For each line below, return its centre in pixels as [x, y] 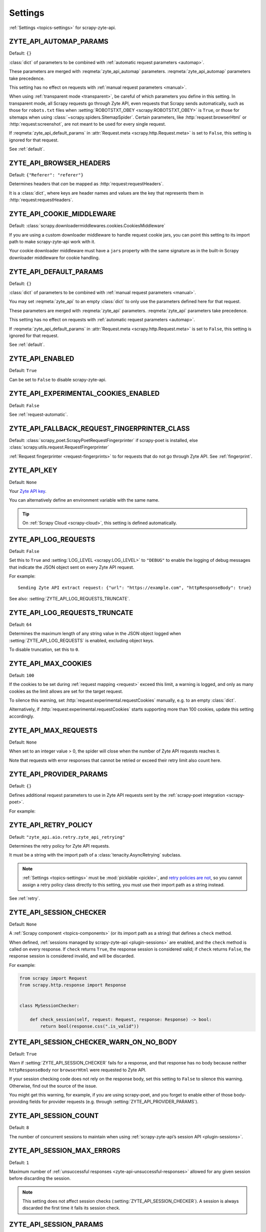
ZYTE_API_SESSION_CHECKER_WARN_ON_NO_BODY [93, 1042]
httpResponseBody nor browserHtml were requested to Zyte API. [78, 1070]
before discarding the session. [40, 1178]
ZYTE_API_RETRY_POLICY [51, 825]
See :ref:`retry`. [25, 898]
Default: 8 [19, 1128]
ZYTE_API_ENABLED [42, 359]
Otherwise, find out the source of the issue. [53, 1086]
